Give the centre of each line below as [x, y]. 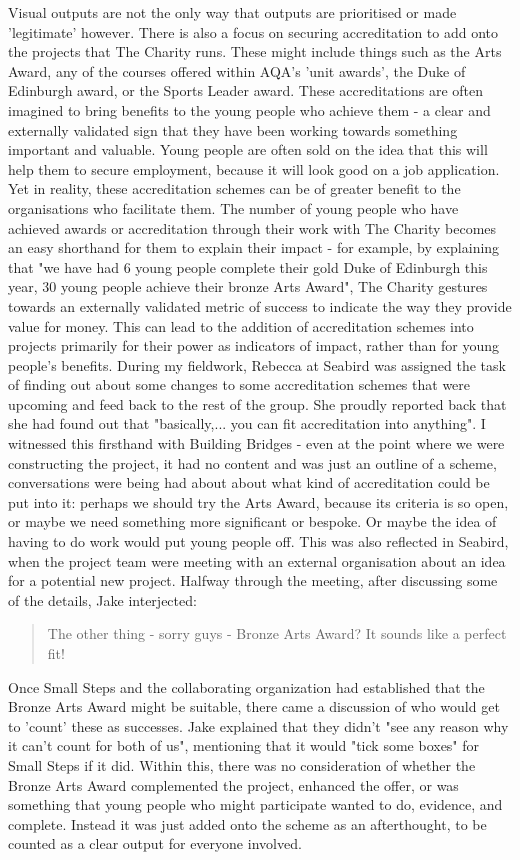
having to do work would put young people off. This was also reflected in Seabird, [258, 541]
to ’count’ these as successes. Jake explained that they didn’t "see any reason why [258, 725]
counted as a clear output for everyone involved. [155, 843]
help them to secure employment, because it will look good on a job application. [254, 168]
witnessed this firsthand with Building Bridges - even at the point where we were [256, 443]
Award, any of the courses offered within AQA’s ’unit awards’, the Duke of [237, 70]
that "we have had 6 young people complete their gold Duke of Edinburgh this [248, 266]
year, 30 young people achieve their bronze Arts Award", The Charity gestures [248, 286]
